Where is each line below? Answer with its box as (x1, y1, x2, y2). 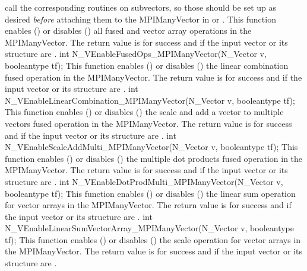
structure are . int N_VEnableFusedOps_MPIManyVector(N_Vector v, (5, 47, 267, 60)
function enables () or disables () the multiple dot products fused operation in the (5, 152, 303, 164)
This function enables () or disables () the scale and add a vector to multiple (5, 106, 284, 118)
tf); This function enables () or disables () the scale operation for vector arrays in (5, 233, 301, 246)
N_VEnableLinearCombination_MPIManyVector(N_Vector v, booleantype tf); (5, 94, 295, 106)
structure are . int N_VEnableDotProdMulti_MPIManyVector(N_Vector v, (5, 175, 283, 187)
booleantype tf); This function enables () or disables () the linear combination (5, 59, 289, 71)
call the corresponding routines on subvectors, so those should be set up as (5, 1, 277, 13)
